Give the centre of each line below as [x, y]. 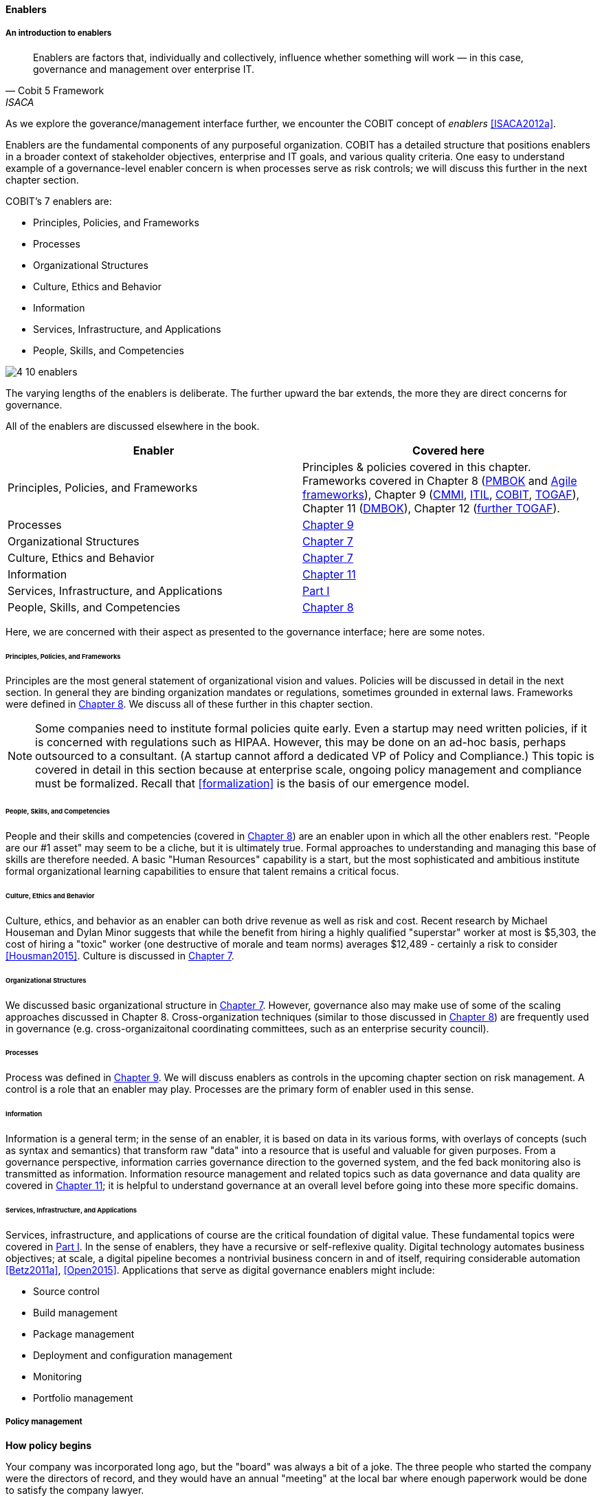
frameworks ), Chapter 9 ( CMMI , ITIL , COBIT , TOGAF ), [441, 494]
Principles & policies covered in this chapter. [417, 467]
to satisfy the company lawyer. [75, 1490]
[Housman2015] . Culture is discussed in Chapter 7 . [120, 955]
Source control [66, 1291]
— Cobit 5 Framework [55, 90]
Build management [76, 1312]
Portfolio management [83, 1398]
